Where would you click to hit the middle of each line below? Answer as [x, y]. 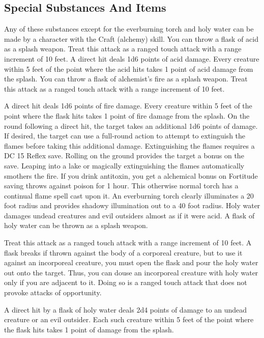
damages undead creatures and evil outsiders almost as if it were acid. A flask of [129, 215]
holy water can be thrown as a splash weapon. [76, 225]
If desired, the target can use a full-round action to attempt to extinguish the [125, 136]
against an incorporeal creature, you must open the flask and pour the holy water [131, 262]
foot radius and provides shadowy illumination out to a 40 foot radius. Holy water [132, 205]
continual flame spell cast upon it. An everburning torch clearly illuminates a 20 [129, 195]
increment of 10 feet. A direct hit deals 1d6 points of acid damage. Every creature [132, 58]
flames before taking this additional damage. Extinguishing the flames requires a [129, 145]
